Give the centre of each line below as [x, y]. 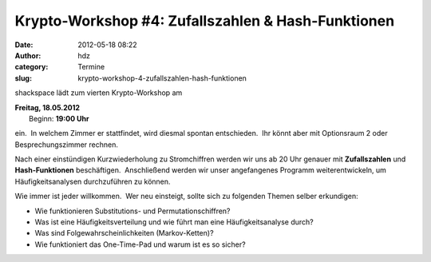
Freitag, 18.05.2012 [47, 107]
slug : [23, 78]
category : [32, 67]
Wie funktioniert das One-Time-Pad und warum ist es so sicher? [140, 244]
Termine [91, 67]
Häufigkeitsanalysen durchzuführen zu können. [93, 181]
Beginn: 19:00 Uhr [59, 118]
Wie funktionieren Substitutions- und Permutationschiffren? [132, 211]
